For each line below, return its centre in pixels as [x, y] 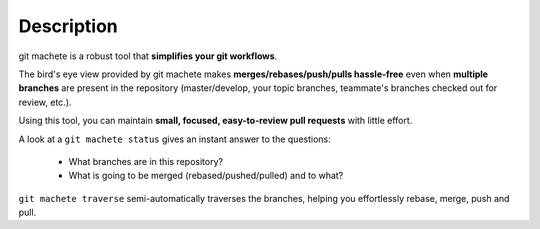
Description [68, 26]
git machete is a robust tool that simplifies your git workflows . [148, 56]
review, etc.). [45, 102]
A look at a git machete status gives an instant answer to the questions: [175, 139]
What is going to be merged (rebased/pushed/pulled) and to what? [206, 176]
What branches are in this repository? [146, 161]
